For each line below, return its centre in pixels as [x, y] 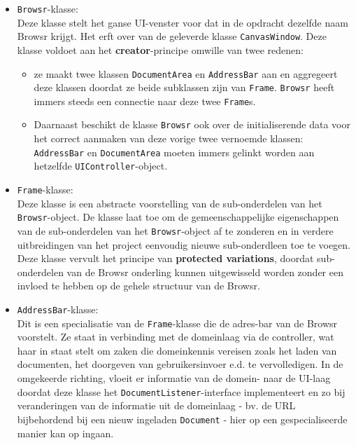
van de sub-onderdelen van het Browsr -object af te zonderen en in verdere [175, 230]
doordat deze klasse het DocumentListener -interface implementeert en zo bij [181, 391]
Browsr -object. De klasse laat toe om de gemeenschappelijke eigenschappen [178, 217]
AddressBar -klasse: [58, 309]
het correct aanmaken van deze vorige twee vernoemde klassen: [169, 138]
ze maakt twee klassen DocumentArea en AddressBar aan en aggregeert [186, 73]
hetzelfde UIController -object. [101, 166]
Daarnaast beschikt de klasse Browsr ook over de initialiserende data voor [192, 124]
